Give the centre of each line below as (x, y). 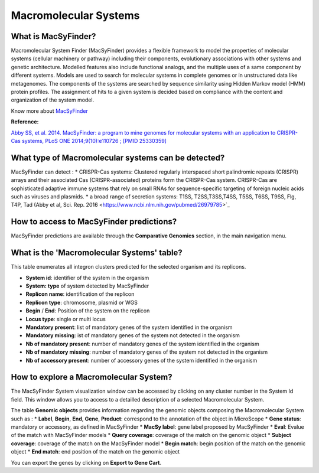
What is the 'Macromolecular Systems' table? (97, 253)
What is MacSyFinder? (53, 36)
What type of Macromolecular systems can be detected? (118, 157)
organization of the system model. (53, 100)
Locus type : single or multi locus (66, 319)
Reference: (25, 122)
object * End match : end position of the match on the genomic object (95, 452)
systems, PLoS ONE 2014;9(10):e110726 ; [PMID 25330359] (94, 141)
